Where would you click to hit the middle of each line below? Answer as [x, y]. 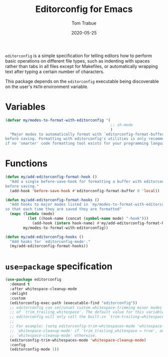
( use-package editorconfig [33, 280]
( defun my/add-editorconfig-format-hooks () [52, 200]
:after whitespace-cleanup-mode [43, 289]
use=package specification [59, 266]
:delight [19, 293]
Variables [25, 107]
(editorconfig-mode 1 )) [34, 349]
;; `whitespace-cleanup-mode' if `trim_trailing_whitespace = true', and [88, 331]
